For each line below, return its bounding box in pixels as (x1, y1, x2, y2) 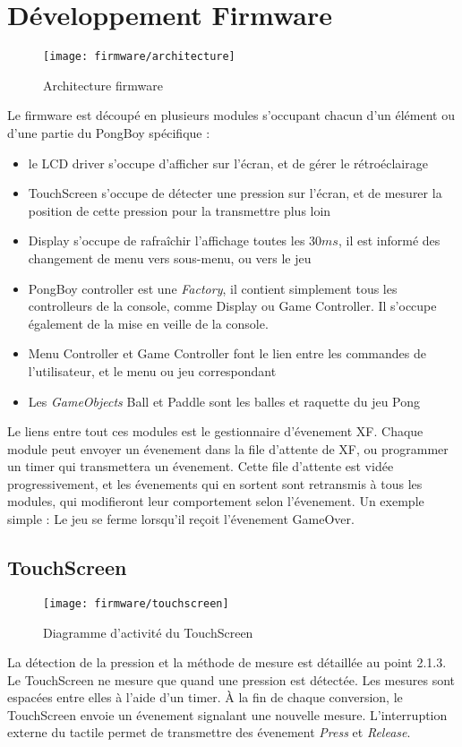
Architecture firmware (43, 75, 163, 94)
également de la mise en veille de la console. (28, 313, 269, 332)
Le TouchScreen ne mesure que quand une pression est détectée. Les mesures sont (7, 670, 456, 689)
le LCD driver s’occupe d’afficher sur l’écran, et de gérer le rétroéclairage (28, 153, 428, 172)
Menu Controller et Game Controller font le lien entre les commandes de (28, 344, 426, 363)
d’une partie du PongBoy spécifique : (7, 123, 210, 142)
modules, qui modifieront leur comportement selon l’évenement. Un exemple (7, 492, 424, 511)
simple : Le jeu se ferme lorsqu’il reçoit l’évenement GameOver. (7, 510, 355, 528)
